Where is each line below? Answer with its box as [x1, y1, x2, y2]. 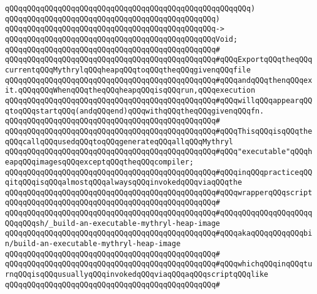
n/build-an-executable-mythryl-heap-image [5, 239, 181, 249]
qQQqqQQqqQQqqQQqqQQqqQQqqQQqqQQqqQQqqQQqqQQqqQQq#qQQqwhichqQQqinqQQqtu [5, 260, 313, 269]
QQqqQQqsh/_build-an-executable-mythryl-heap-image [5, 219, 220, 228]
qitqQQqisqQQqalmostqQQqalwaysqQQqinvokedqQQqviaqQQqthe [5, 178, 242, 187]
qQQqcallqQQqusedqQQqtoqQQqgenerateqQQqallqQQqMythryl [5, 137, 234, 146]
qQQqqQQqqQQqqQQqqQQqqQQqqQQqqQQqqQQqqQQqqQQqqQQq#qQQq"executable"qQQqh [5, 147, 313, 157]
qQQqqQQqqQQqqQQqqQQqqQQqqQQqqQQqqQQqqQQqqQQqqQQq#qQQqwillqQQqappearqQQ [5, 96, 313, 105]
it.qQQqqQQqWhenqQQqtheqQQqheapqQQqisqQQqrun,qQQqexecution [5, 86, 256, 95]
